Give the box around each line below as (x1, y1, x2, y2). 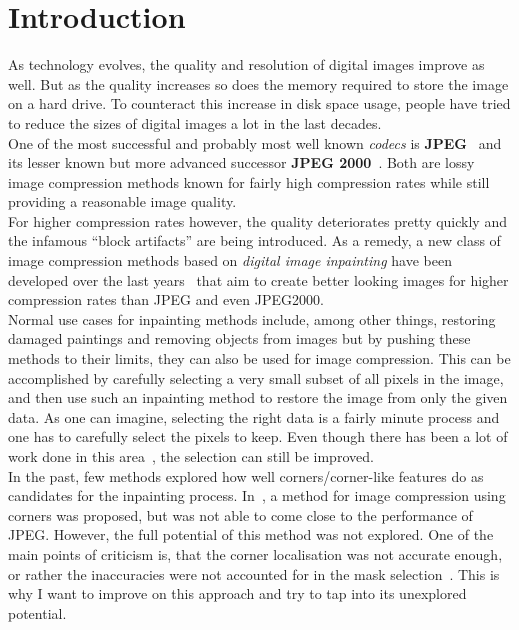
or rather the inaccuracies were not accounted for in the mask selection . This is (8, 563, 500, 584)
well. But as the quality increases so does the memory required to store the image (8, 73, 509, 94)
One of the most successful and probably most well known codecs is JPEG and (8, 132, 502, 153)
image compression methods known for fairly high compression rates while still (8, 171, 490, 192)
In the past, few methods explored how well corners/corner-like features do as (8, 465, 484, 486)
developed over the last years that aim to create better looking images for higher (8, 269, 509, 290)
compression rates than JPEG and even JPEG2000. (8, 289, 324, 310)
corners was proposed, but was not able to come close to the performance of (8, 504, 473, 525)
